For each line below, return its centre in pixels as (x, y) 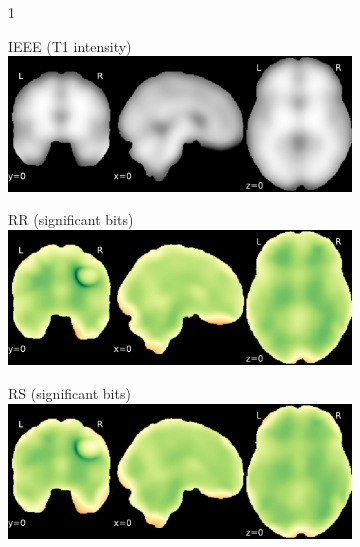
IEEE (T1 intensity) (70, 45)
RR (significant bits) (71, 219)
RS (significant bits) (69, 392)
